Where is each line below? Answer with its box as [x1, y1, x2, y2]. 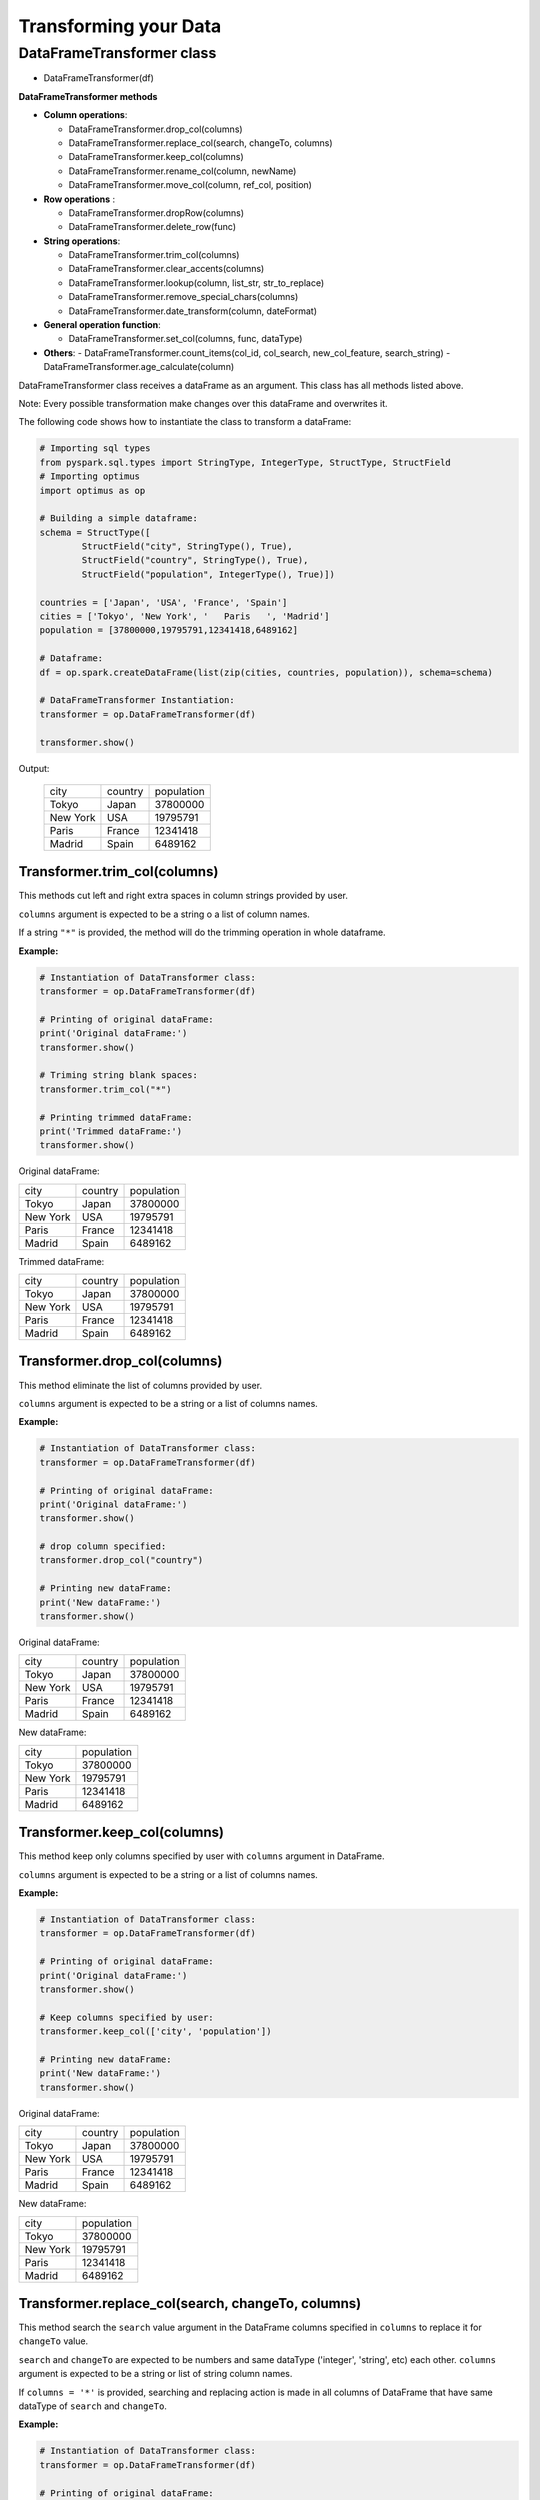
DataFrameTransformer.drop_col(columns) [68, 123, 244, 135]
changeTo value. [18, 2335, 89, 2347]
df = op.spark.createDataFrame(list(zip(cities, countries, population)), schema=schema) [39, 666, 494, 678]
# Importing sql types [39, 443, 151, 454]
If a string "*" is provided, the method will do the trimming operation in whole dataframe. [18, 926, 386, 939]
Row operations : [43, 193, 116, 205]
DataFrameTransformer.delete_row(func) [68, 221, 237, 233]
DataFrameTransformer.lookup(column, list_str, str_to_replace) [68, 276, 325, 289]
